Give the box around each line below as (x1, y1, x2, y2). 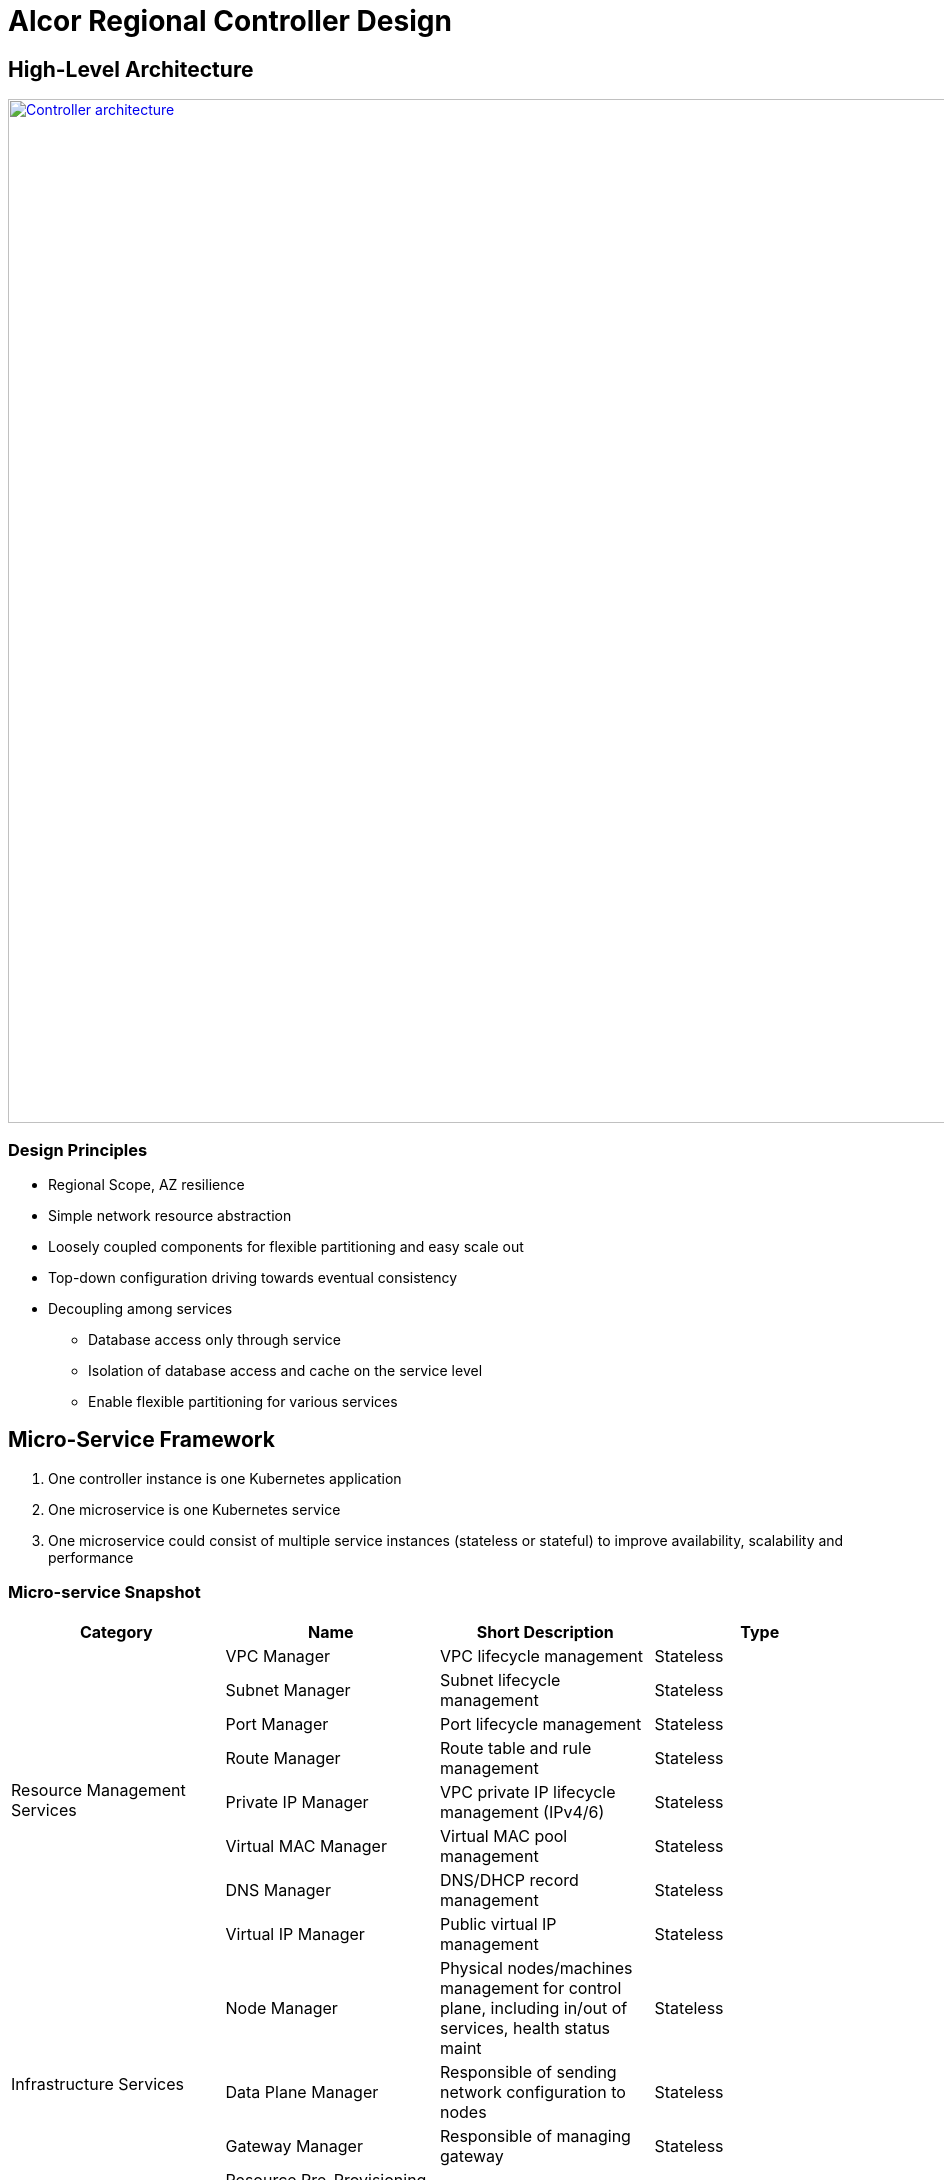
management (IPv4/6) (440, 1801, 605, 1822)
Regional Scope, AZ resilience (48, 1175, 245, 1193)
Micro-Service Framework (8, 1427, 275, 1453)
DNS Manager (225, 1879, 331, 1900)
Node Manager (225, 1997, 338, 2018)
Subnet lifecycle (440, 1669, 561, 1690)
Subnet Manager (225, 1679, 351, 1700)
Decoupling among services (48, 1299, 233, 1317)
